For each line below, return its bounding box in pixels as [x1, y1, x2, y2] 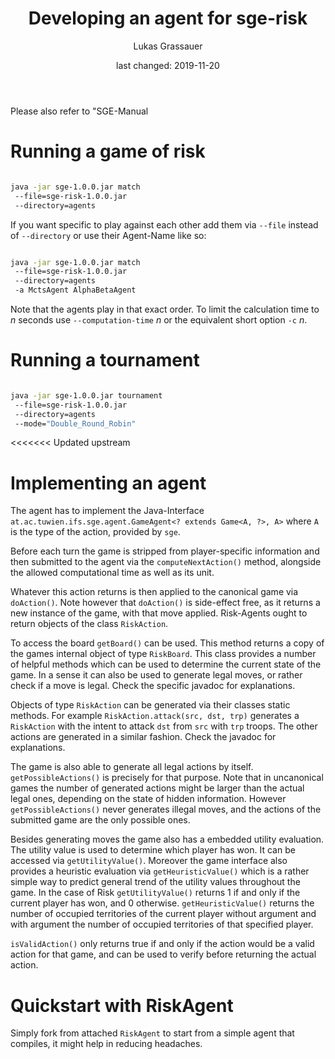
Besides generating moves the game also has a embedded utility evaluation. [10, 833, 325, 846]
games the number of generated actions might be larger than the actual [10, 782, 305, 794]
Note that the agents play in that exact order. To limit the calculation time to [10, 303, 320, 315]
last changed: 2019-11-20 [116, 59, 220, 71]
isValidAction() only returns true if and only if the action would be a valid [10, 938, 315, 950]
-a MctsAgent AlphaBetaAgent [14, 285, 137, 296]
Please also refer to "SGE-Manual [10, 105, 149, 117]
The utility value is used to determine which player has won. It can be [10, 844, 296, 856]
